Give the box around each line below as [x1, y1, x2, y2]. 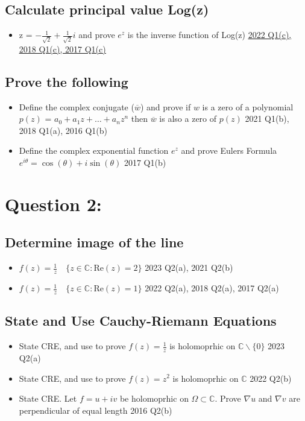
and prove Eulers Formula [181, 144, 277, 157]
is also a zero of [159, 112, 217, 125]
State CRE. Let [19, 392, 77, 405]
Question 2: [5, 191, 102, 216]
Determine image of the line [5, 233, 184, 252]
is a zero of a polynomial [202, 100, 294, 113]
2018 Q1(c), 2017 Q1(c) [19, 42, 106, 55]
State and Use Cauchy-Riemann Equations [5, 311, 277, 330]
